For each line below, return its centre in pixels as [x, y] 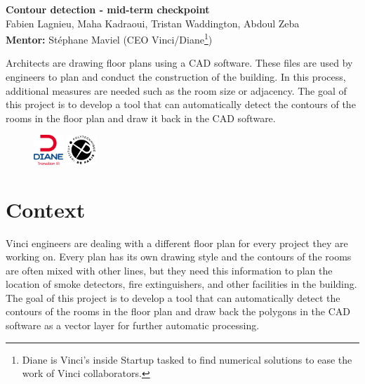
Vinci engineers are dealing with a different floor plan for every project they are [177, 243]
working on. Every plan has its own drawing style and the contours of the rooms [179, 257]
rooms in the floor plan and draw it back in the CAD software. [141, 118]
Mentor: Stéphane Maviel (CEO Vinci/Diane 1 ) [109, 38]
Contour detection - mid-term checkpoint [108, 9]
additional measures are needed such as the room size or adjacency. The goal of [176, 90]
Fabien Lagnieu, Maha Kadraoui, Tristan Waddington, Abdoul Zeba [153, 23]
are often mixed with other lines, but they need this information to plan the [169, 270]
